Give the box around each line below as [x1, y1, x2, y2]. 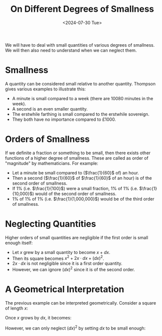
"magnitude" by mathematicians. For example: [5, 160, 99, 166]
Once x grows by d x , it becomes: [5, 315, 72, 320]
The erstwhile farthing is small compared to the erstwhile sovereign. [12, 111, 150, 117]
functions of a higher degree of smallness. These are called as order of [5, 155, 149, 161]
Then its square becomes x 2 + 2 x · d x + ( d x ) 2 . [12, 254, 104, 261]
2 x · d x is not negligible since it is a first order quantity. [12, 260, 122, 266]
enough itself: [5, 240, 33, 246]
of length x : [5, 306, 28, 311]
